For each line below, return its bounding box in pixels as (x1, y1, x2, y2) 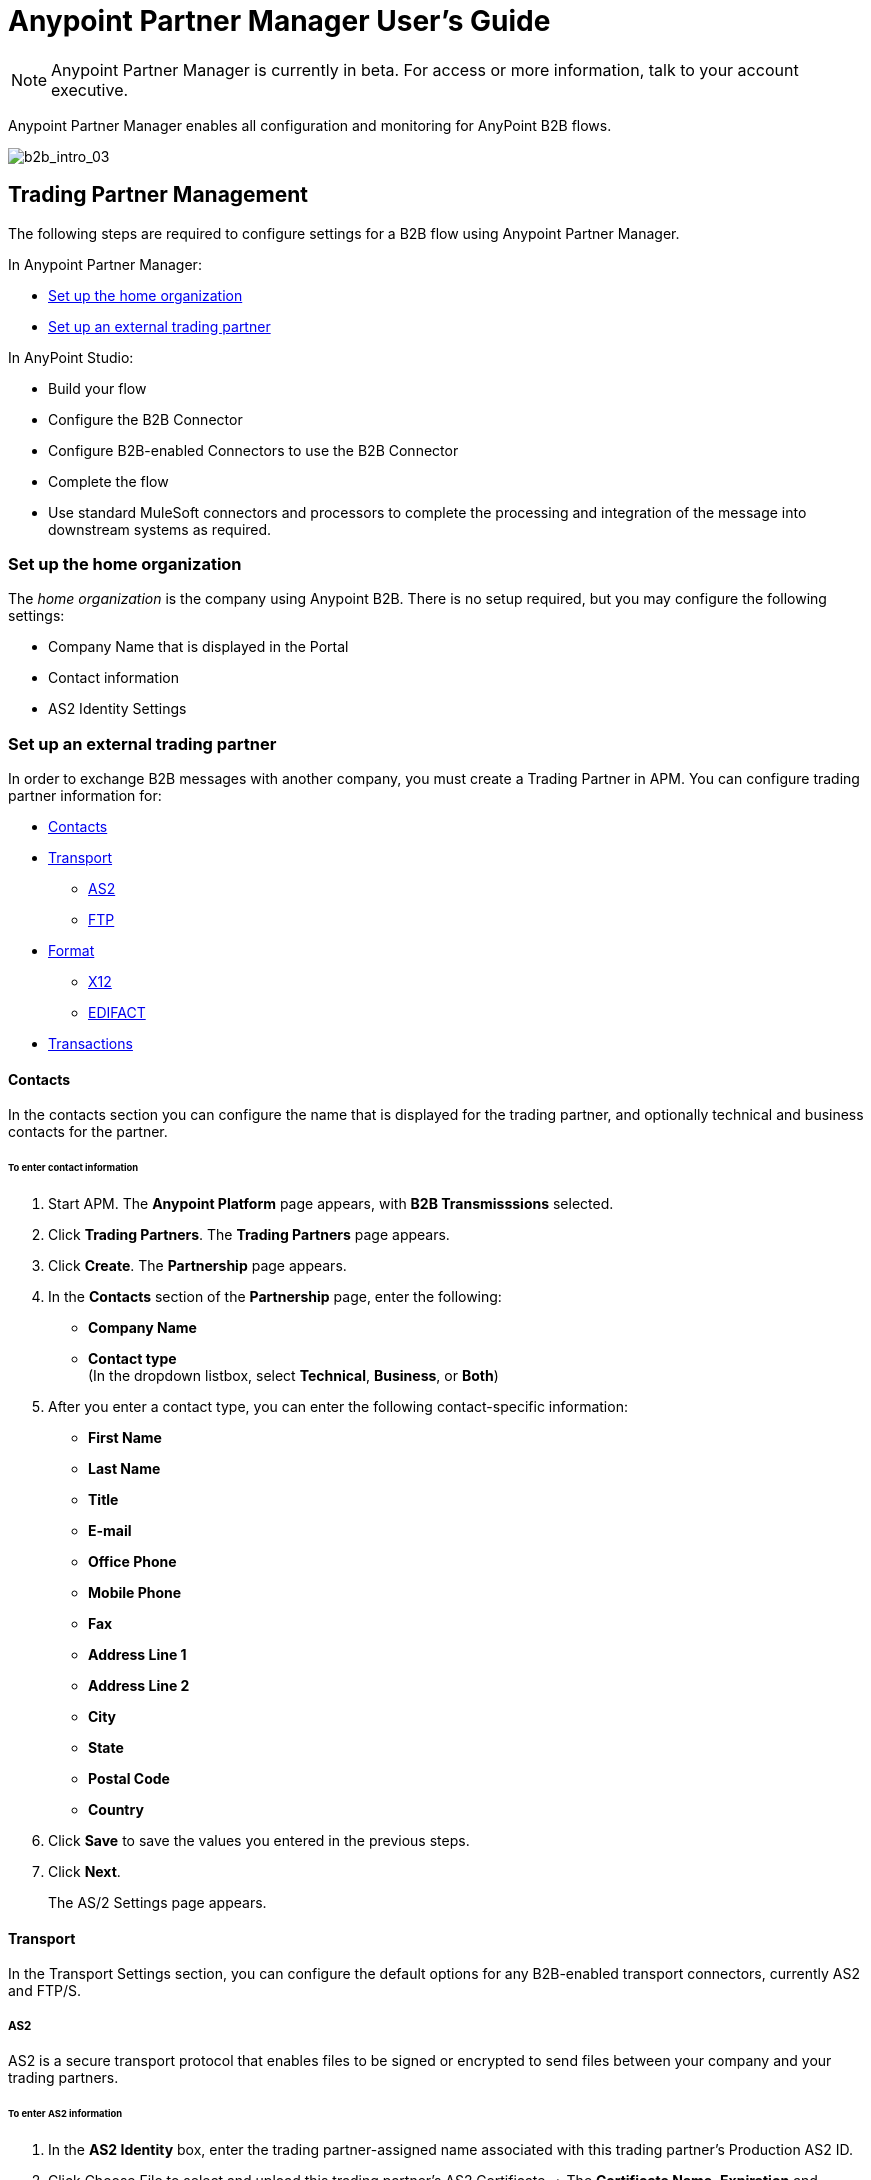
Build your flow (48, 379, 147, 397)
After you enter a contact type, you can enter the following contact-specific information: (48, 1398, 628, 1415)
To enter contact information (8, 1162, 139, 1174)
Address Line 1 (88, 1646, 187, 1663)
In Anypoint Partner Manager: (8, 255, 202, 273)
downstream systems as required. (48, 520, 272, 538)
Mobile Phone (88, 1584, 182, 1601)
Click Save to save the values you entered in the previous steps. (48, 1832, 470, 1849)
